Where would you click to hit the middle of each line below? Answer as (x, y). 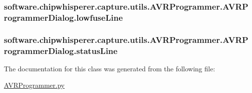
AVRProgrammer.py (34, 85)
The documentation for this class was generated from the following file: (109, 68)
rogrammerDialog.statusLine (61, 50)
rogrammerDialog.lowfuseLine (63, 17)
